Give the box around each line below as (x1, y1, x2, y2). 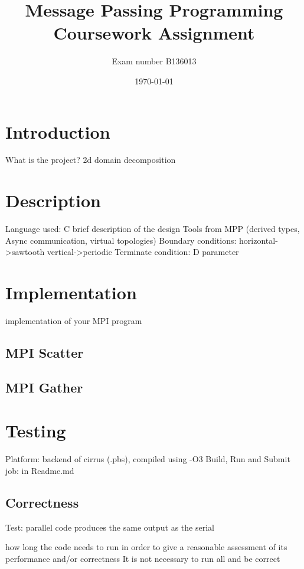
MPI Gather (5, 378, 83, 396)
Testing (5, 418, 66, 443)
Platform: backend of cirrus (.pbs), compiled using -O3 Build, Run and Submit (5, 453, 290, 465)
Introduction (5, 119, 110, 143)
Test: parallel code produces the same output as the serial (5, 521, 214, 533)
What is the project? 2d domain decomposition (5, 153, 176, 166)
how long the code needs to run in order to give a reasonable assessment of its (5, 541, 287, 553)
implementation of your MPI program (5, 315, 142, 327)
